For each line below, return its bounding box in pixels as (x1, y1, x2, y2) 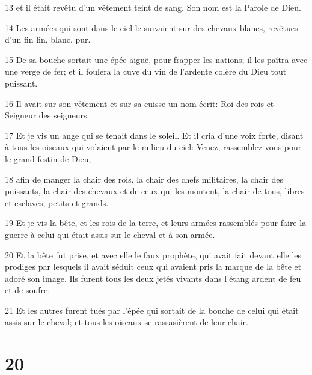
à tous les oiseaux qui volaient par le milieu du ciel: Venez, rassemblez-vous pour (5, 141, 302, 153)
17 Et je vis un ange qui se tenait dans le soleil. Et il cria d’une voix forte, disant (5, 129, 304, 141)
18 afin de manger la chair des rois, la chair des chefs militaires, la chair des (5, 172, 284, 185)
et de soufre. (5, 284, 50, 296)
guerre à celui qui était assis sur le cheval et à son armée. (5, 228, 215, 240)
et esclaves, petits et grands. (5, 196, 109, 209)
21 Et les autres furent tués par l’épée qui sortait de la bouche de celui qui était (5, 303, 299, 316)
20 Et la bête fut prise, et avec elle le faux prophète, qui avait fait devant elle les (5, 248, 302, 261)
